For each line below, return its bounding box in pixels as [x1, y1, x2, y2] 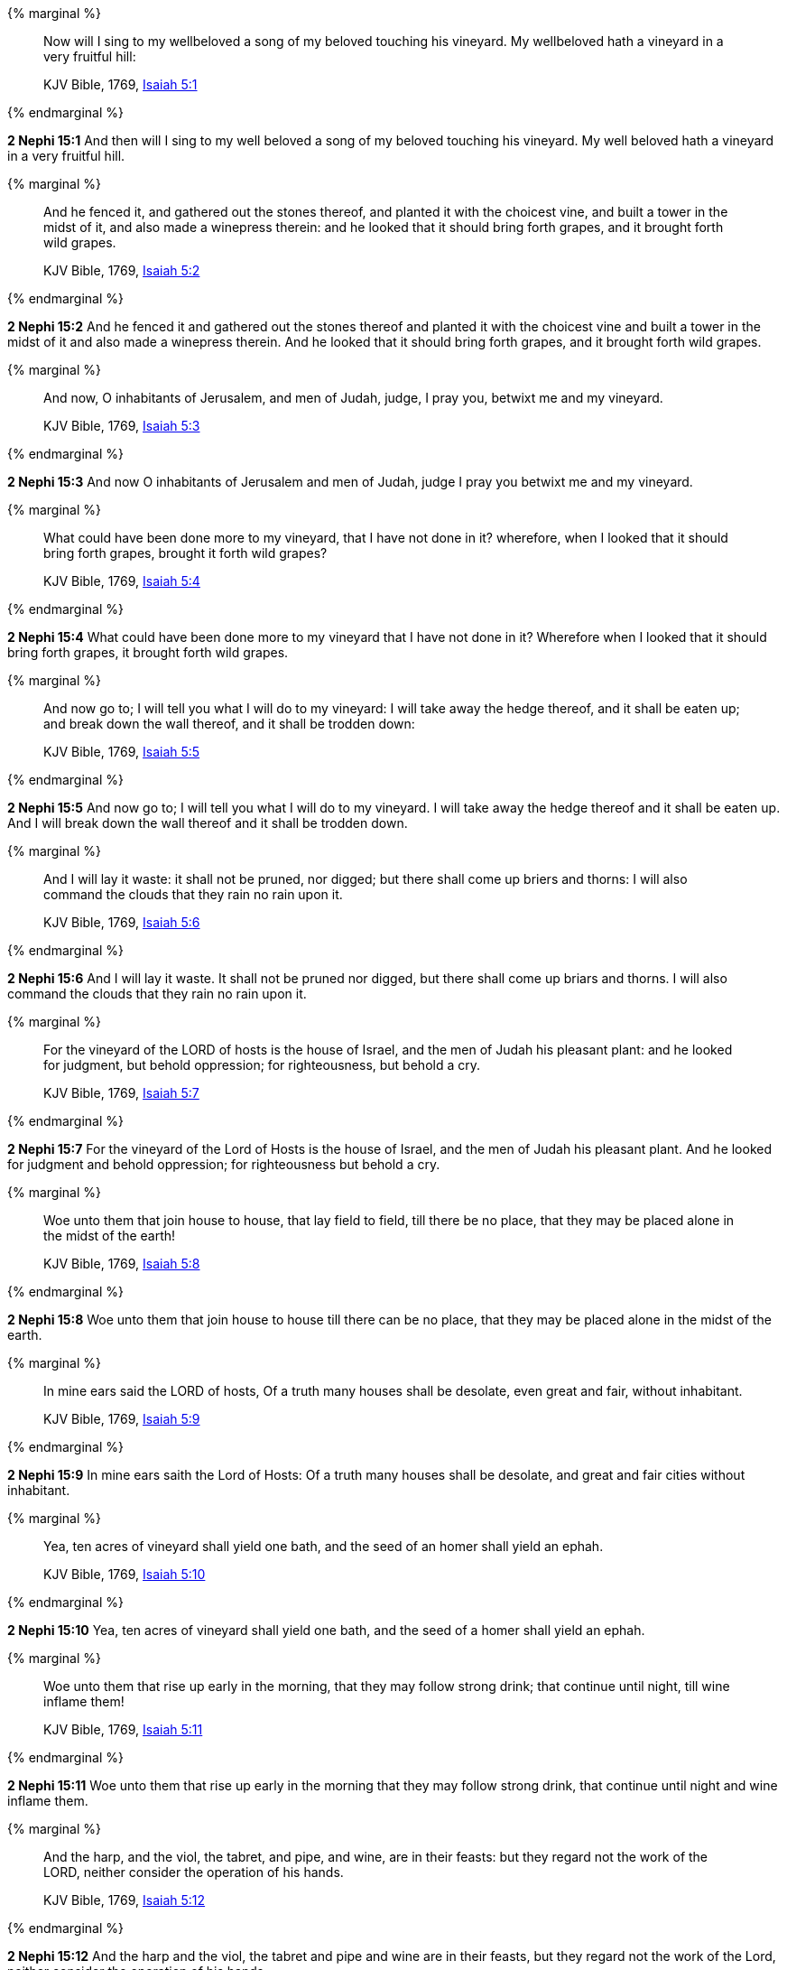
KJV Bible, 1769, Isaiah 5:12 [43, 1892, 206, 1908]
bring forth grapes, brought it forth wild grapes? [43, 545, 328, 561]
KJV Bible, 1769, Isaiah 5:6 [43, 915, 200, 930]
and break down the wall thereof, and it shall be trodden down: [43, 716, 415, 731]
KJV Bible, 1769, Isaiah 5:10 [43, 1566, 206, 1582]
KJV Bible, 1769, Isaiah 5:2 [43, 263, 200, 278]
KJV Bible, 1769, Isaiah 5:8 [43, 1256, 200, 1271]
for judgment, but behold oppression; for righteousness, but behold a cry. [43, 1057, 480, 1073]
